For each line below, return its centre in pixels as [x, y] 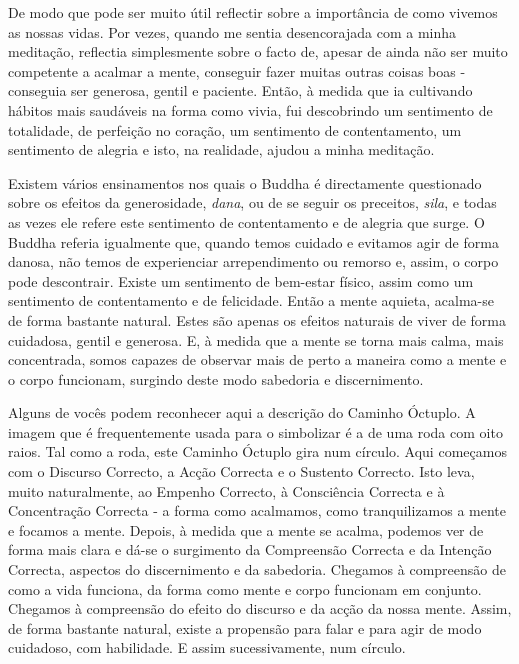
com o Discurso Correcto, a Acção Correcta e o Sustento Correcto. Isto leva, [241, 471]
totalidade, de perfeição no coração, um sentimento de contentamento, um [235, 129]
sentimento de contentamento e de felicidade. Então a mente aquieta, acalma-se [251, 300]
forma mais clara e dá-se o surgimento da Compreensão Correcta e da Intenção [250, 549]
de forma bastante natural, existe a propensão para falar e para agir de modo [245, 627]
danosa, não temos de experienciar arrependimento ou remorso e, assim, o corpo [253, 261]
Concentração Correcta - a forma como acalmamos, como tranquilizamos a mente [257, 510]
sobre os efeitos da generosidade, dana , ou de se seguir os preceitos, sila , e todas [252, 202]
